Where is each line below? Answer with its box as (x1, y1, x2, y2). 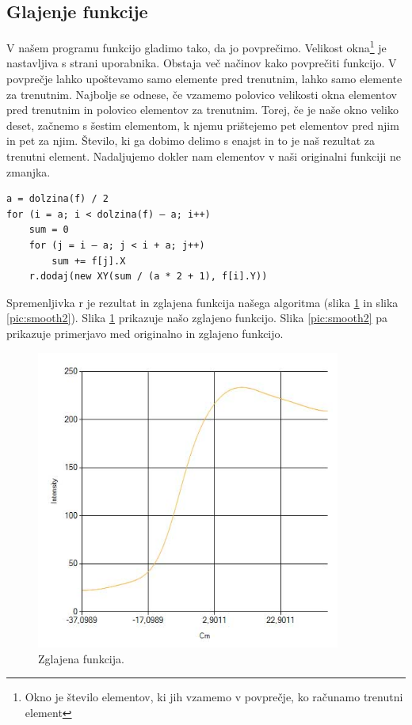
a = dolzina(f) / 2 (6, 193, 109, 205)
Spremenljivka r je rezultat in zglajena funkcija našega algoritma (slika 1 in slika (6, 294, 399, 310)
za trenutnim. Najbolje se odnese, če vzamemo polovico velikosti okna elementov (6, 85, 397, 102)
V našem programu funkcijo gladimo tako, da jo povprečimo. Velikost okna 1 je (6, 37, 387, 55)
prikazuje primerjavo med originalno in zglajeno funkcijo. (6, 325, 284, 341)
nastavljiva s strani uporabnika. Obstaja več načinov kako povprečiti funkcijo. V (6, 55, 397, 71)
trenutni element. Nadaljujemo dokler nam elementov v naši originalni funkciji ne (6, 148, 402, 165)
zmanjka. (6, 163, 51, 180)
